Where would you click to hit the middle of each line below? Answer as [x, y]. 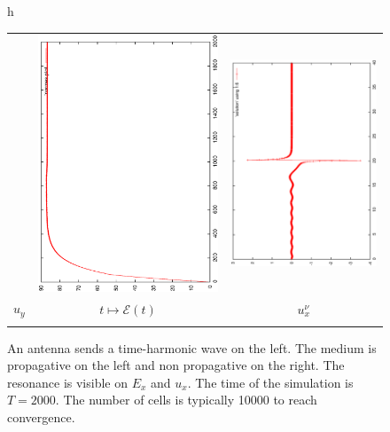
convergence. [41, 417]
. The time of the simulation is [270, 382]
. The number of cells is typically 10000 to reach [186, 400]
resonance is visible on [67, 382]
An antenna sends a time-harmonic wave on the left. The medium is [192, 347]
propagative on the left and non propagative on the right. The [176, 365]
